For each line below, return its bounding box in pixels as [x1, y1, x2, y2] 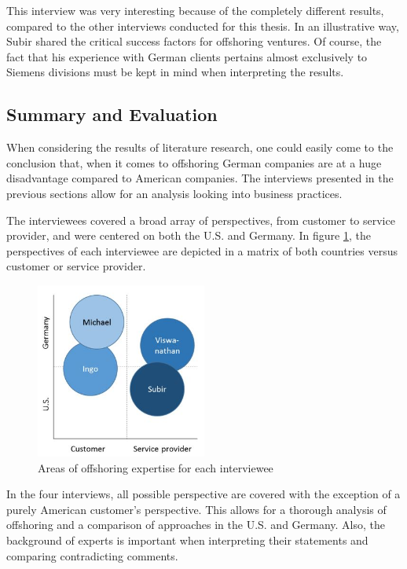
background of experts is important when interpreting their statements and [6, 531, 368, 548]
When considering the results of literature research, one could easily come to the [6, 139, 394, 156]
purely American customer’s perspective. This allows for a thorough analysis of [6, 501, 387, 517]
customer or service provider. [6, 258, 146, 274]
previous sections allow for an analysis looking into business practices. [6, 185, 343, 201]
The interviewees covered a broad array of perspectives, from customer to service [6, 211, 395, 228]
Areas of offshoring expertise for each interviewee [38, 459, 273, 475]
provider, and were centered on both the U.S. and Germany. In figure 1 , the [6, 227, 371, 244]
